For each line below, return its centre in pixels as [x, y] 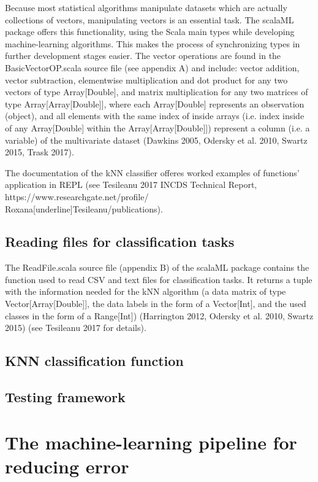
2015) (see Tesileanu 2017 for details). [76, 328]
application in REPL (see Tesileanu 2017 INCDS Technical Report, [131, 185]
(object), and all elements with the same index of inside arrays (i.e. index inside [155, 116]
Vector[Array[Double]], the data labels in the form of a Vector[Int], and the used [156, 304]
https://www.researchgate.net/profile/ [77, 196]
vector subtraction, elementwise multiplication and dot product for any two [146, 80]
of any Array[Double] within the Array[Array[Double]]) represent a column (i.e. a [157, 127]
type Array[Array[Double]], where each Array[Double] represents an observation [155, 103]
